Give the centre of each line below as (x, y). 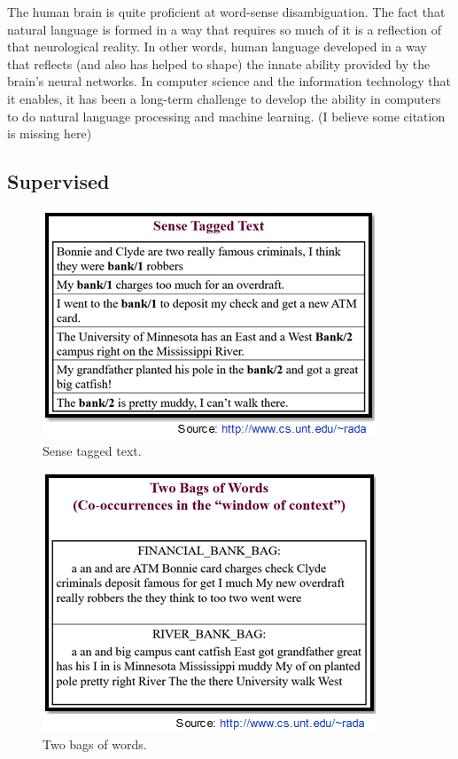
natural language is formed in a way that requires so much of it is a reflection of (225, 29)
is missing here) (50, 133)
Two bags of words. (95, 743)
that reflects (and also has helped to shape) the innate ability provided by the (219, 63)
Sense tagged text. (92, 450)
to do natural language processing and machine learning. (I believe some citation (226, 116)
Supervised (58, 181)
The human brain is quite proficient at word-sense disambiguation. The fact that (226, 12)
